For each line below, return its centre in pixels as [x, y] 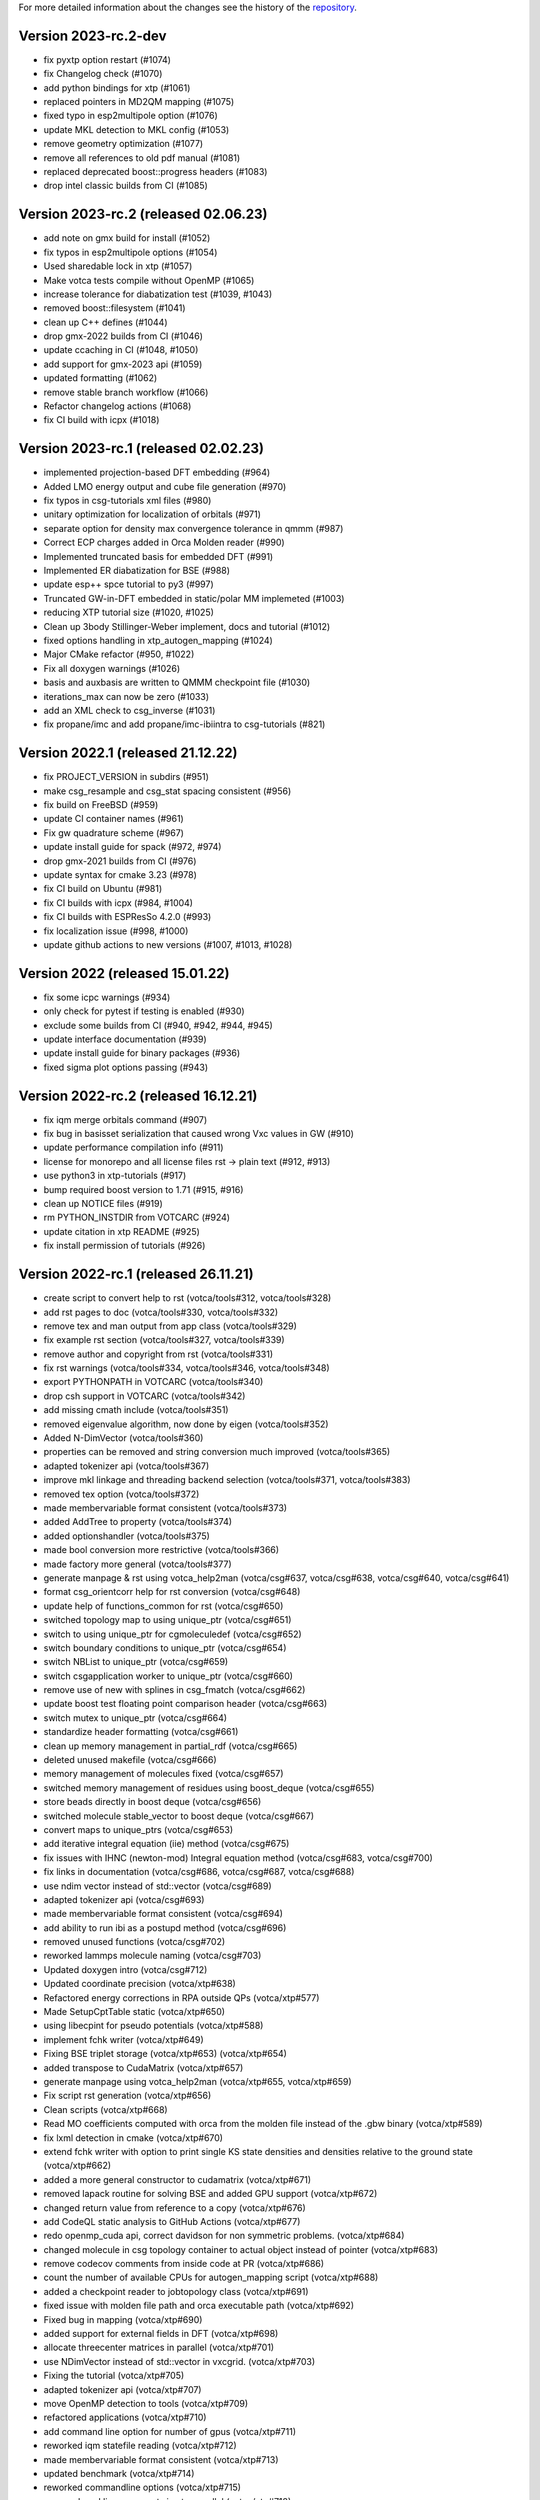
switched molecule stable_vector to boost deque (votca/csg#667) [179, 1816]
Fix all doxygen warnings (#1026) [112, 668]
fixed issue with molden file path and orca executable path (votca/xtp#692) [199, 2306]
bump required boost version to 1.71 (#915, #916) [143, 1189]
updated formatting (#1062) [100, 378]
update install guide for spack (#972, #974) [132, 847]
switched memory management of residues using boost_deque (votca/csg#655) [209, 1787]
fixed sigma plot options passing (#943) [126, 1067]
